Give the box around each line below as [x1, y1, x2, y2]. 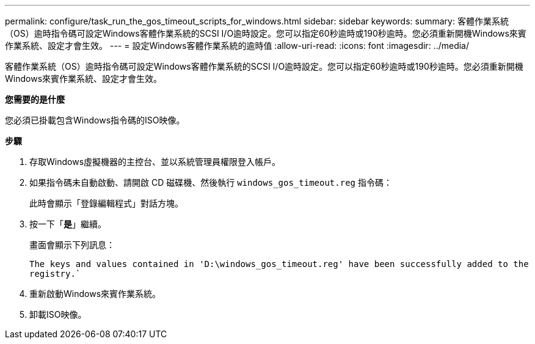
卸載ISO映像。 [29, 309, 87, 320]
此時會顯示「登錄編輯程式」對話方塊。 [29, 198, 183, 208]
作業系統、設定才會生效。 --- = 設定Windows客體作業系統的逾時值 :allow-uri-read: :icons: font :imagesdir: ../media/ [5, 40, 470, 51]
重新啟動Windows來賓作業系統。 [29, 288, 161, 299]
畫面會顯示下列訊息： [29, 240, 115, 250]
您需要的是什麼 [5, 94, 65, 104]
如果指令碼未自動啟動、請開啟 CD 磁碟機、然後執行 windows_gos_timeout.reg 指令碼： [29, 177, 392, 188]
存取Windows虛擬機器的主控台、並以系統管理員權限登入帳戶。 [29, 156, 281, 167]
